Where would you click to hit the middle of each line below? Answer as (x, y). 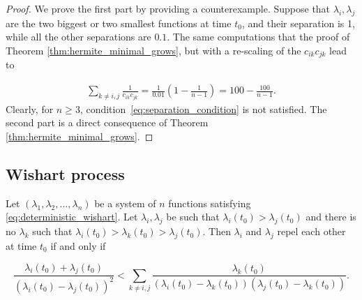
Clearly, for (30, 108)
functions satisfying (210, 203)
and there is (331, 217)
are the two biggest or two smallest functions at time (119, 23)
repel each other (311, 231)
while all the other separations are (78, 37)
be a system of (125, 203)
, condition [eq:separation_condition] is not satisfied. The (203, 108)
